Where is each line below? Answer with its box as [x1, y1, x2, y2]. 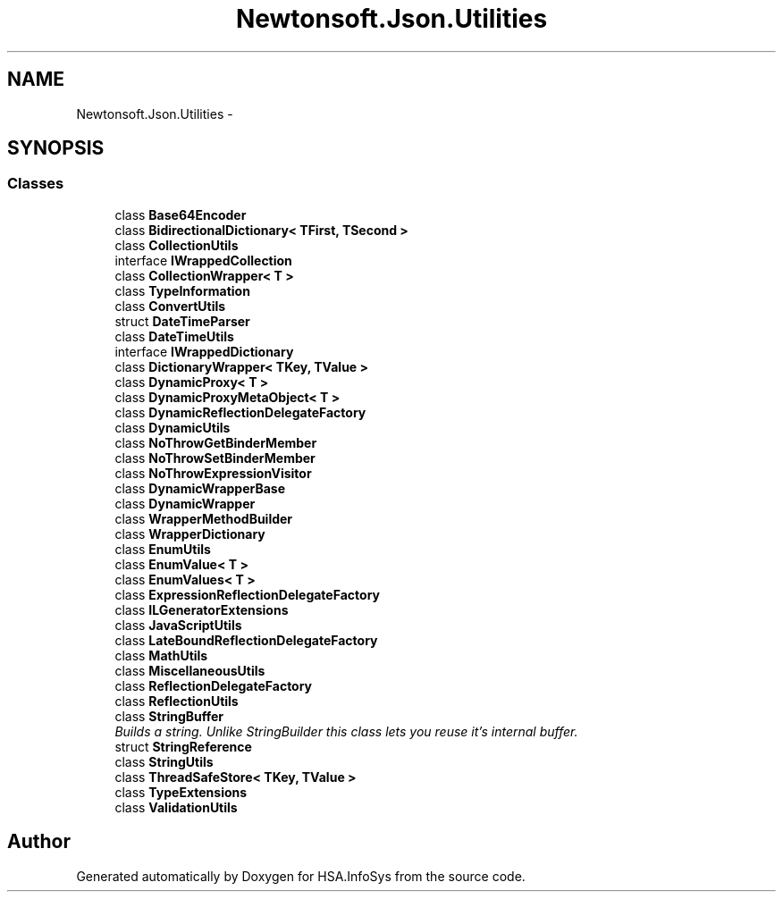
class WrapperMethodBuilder [114, 510, 293, 526]
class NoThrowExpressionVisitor [114, 465, 312, 481]
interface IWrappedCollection [114, 252, 292, 268]
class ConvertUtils [114, 298, 226, 314]
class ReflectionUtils [114, 693, 239, 709]
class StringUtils [114, 753, 214, 769]
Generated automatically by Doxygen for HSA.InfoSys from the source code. [76, 868, 526, 884]
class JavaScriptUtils [114, 617, 242, 633]
